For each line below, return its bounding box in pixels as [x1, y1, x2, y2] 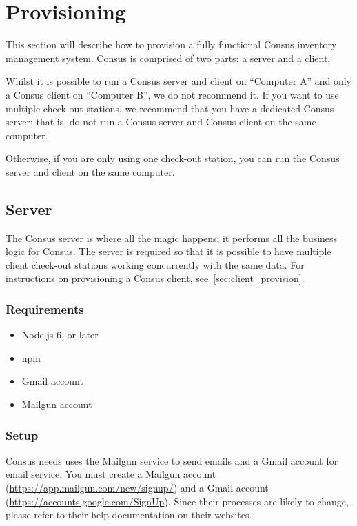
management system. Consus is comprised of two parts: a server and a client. [6, 50, 331, 65]
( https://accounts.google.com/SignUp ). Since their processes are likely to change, [6, 494, 349, 508]
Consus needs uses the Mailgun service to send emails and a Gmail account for [6, 453, 338, 467]
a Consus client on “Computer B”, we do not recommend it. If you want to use [6, 87, 339, 101]
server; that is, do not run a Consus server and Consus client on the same [6, 114, 316, 129]
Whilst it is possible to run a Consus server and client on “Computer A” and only [6, 74, 351, 88]
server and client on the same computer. [6, 164, 175, 179]
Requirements [6, 300, 84, 317]
